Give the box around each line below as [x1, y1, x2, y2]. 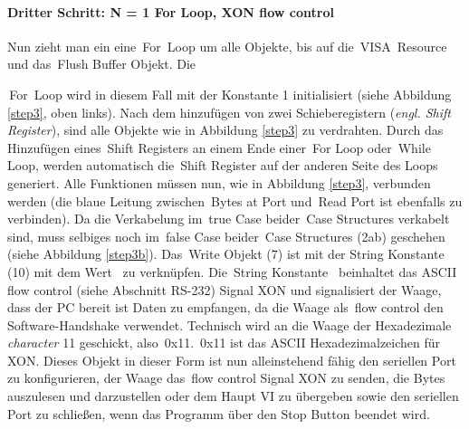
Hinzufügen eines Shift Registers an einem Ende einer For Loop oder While [7, 138, 431, 157]
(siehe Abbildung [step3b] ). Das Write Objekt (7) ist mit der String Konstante [7, 244, 445, 263]
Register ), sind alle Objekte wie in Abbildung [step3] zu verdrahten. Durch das [7, 120, 444, 139]
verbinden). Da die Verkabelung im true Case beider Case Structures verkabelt [7, 209, 450, 228]
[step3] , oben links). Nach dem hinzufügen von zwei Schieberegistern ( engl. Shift [7, 102, 452, 121]
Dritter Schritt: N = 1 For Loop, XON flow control [7, 2, 334, 21]
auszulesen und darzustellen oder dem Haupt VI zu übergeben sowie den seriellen [7, 386, 459, 405]
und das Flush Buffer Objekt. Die [7, 54, 196, 73]
